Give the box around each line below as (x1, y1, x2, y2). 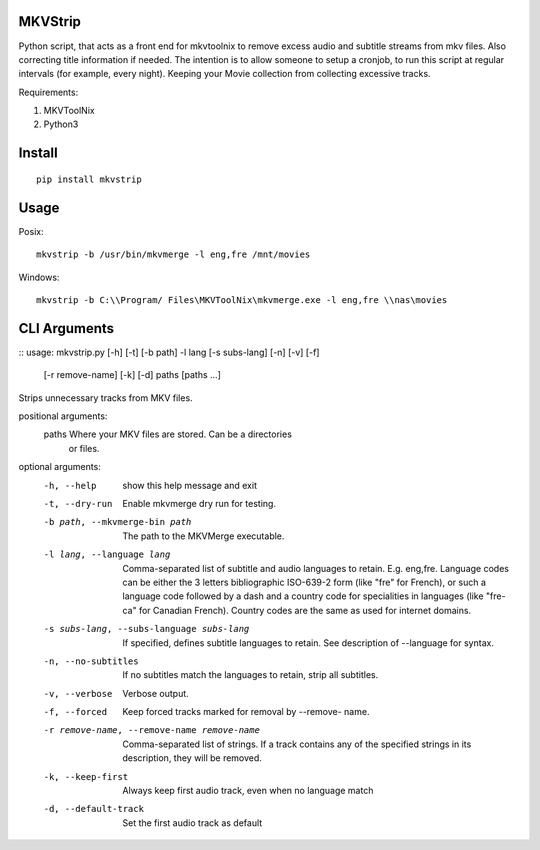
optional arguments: (18, 461, 102, 473)
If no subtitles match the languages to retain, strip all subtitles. (122, 669, 379, 681)
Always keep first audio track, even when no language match (122, 785, 374, 797)
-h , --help (43, 480, 97, 491)
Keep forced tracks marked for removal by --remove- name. (122, 706, 370, 718)
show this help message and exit (122, 479, 257, 491)
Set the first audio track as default (122, 816, 263, 829)
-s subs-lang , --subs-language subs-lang (43, 623, 250, 635)
